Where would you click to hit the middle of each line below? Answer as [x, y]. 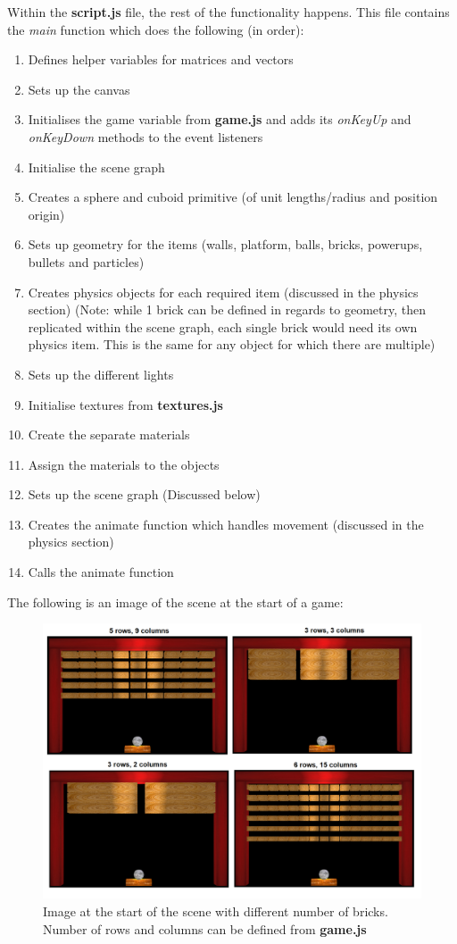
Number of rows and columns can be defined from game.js [205, 928]
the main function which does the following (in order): [156, 29]
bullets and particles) [86, 261]
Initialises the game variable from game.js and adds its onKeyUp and [220, 119]
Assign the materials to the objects [124, 464]
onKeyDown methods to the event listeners [145, 136]
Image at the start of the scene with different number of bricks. [216, 911]
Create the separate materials [109, 434]
